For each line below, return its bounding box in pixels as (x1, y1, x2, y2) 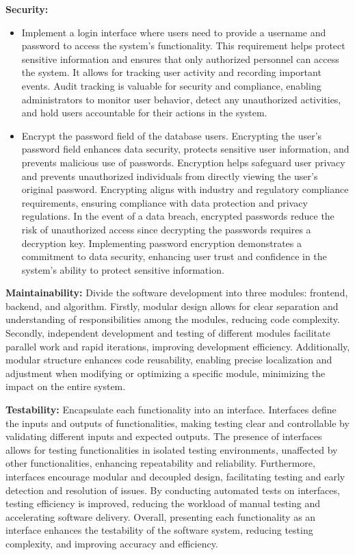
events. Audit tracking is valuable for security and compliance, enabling (21, 78, 321, 92)
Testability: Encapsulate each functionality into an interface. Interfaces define (5, 402, 337, 417)
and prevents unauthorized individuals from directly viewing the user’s (21, 168, 318, 183)
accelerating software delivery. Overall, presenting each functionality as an (5, 509, 316, 524)
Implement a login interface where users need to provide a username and (21, 25, 326, 39)
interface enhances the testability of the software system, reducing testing (5, 523, 313, 537)
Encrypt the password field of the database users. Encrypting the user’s (21, 128, 322, 142)
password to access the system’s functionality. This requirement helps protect (21, 38, 345, 53)
